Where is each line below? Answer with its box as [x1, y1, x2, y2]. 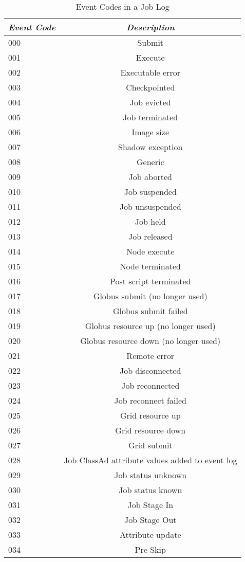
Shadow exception [118, 141, 183, 153]
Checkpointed [126, 81, 175, 93]
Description [126, 21, 175, 33]
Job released [128, 230, 173, 242]
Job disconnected [120, 365, 181, 376]
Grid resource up [120, 409, 181, 421]
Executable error [120, 66, 180, 78]
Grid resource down [115, 424, 186, 436]
